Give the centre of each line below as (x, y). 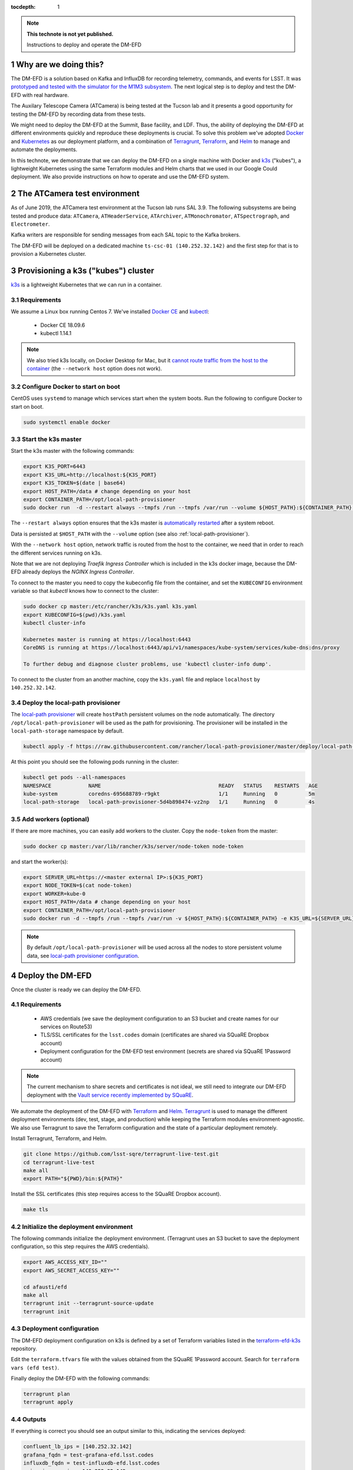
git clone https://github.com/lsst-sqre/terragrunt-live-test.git (121, 1154)
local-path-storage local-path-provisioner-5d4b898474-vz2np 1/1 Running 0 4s (169, 802)
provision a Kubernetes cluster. (49, 254)
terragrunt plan (47, 1394)
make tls (36, 1210)
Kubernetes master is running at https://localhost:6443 (107, 639)
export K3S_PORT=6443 (54, 467)
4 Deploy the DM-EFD (51, 975)
